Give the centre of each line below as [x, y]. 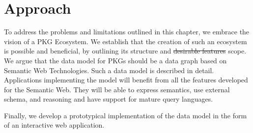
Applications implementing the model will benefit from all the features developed [126, 80]
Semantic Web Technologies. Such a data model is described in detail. [109, 70]
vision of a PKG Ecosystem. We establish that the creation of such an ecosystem [126, 41]
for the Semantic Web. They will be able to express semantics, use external [117, 89]
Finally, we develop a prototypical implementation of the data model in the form [126, 115]
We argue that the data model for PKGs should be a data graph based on [115, 60]
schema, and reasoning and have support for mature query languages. [109, 99]
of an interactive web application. [54, 125]
